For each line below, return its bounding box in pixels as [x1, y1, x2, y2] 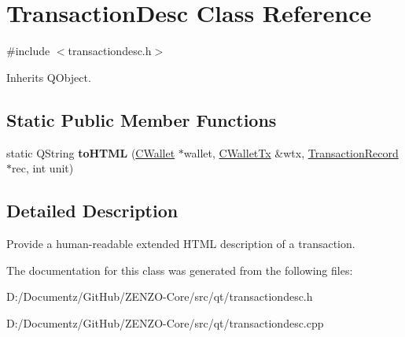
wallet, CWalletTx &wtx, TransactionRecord [183, 144, 399, 161]
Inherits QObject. [6, 69, 91, 85]
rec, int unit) [12, 160, 74, 176]
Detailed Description [6, 198, 179, 223]
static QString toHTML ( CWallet [6, 144, 175, 161]
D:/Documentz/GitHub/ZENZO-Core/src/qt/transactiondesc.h [6, 288, 313, 305]
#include [6, 43, 50, 59]
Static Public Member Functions [6, 107, 277, 131]
